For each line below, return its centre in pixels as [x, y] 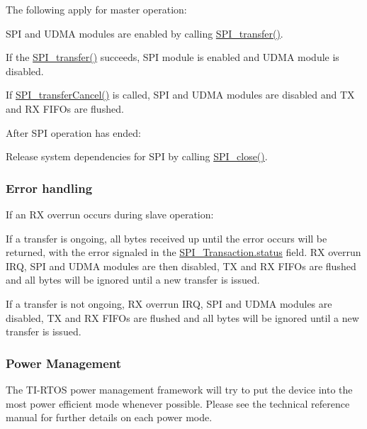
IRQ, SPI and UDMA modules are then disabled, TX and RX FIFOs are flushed [181, 266]
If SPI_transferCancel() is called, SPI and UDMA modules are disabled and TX [180, 95]
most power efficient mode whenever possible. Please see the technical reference [178, 403]
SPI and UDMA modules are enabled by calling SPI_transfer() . [145, 33]
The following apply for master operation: [96, 9]
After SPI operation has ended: [73, 132]
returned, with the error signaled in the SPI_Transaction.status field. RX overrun [183, 252]
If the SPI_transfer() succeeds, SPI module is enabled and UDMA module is [173, 57]
